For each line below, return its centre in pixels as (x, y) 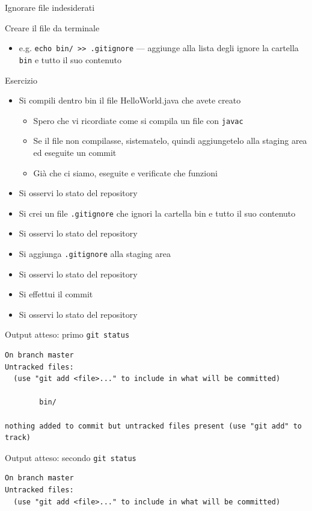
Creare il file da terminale (52, 27)
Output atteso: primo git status (67, 334)
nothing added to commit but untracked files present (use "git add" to (153, 426)
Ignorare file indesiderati (50, 7)
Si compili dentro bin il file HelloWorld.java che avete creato (130, 100)
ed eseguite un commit (75, 152)
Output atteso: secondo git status (71, 457)
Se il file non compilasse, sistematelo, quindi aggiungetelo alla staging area (170, 141)
